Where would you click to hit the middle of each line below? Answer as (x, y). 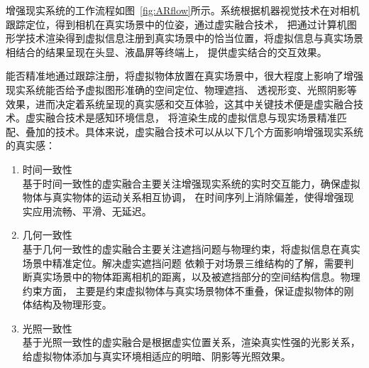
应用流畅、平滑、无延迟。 (92, 211)
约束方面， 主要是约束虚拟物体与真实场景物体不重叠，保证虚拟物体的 (183, 290)
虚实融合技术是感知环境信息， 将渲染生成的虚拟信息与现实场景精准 (181, 118)
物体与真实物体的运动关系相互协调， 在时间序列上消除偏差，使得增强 (183, 197)
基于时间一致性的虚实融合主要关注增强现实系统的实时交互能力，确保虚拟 (191, 183)
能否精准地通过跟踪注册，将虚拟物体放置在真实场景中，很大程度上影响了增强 (184, 76)
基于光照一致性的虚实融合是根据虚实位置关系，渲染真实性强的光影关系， (191, 342)
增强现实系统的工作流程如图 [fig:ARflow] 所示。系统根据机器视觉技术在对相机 (183, 10)
